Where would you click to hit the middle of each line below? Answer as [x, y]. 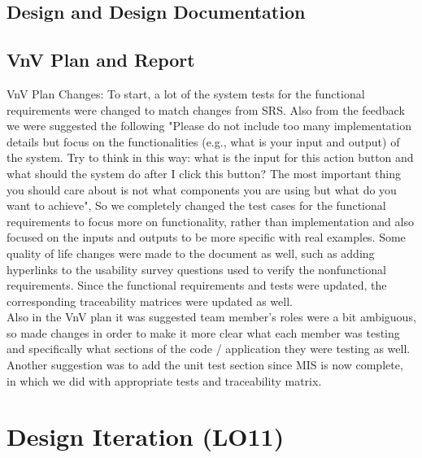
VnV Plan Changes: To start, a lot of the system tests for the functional [186, 93]
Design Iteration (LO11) [146, 436]
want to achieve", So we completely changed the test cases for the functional [196, 205]
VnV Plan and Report [101, 60]
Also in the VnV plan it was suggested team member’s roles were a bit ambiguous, [211, 317]
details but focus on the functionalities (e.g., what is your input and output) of [203, 141]
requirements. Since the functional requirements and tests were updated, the [197, 285]
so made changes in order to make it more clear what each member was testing [203, 332]
